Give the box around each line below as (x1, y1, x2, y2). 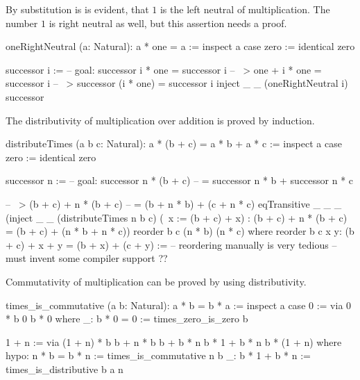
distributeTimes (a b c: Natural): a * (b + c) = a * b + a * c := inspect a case (6, 136, 342, 151)
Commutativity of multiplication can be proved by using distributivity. (6, 274, 307, 288)
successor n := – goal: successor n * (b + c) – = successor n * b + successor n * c (6, 173, 354, 188)
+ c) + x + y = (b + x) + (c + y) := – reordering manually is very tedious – (6, 237, 337, 251)
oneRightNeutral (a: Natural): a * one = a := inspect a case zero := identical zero (6, 39, 355, 53)
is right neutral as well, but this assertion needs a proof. (49, 15, 287, 30)
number (6, 15, 38, 30)
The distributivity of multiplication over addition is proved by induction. (6, 113, 315, 127)
